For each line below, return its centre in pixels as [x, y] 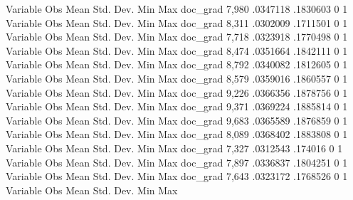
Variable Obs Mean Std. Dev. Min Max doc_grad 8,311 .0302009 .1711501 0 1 [177, 22]
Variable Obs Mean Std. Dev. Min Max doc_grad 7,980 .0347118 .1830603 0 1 [177, 9]
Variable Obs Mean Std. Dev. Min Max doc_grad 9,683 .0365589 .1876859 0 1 [177, 120]
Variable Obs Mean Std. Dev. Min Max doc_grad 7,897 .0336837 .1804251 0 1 [177, 162]
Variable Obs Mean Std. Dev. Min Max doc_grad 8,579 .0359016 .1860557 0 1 [177, 78]
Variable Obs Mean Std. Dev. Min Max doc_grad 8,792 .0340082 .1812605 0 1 [177, 64]
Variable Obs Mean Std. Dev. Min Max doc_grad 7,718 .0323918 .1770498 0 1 [177, 37]
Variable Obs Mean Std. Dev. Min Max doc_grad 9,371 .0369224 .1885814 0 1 [177, 106]
